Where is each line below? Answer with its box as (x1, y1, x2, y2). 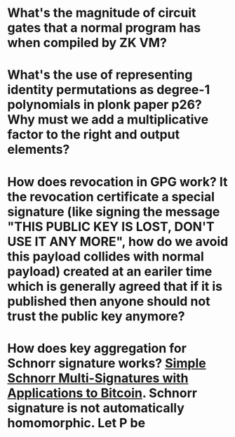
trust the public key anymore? (7, 308, 185, 324)
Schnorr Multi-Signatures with (7, 370, 189, 386)
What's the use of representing (7, 67, 193, 83)
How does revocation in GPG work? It (7, 174, 228, 190)
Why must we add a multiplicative (7, 112, 209, 128)
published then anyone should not (7, 293, 210, 309)
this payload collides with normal (7, 248, 205, 264)
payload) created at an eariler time (7, 263, 213, 279)
